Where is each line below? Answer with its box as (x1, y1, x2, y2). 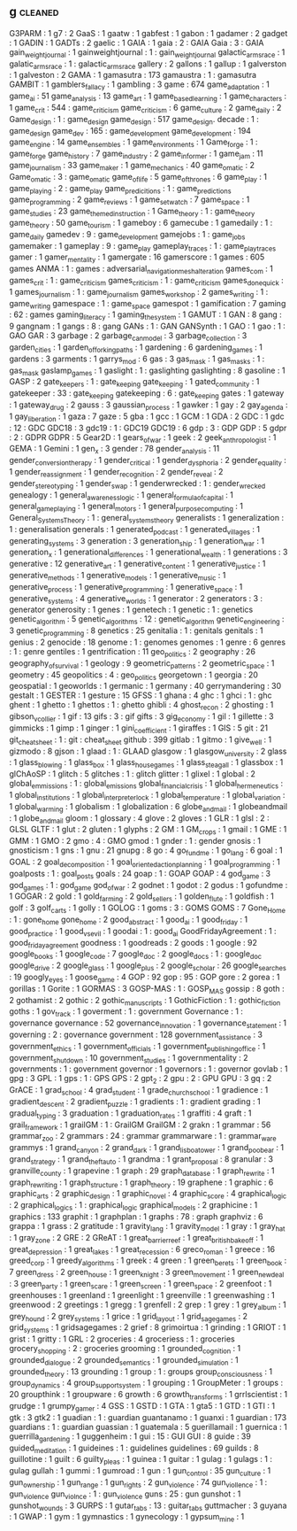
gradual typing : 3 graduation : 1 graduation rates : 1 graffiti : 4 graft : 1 (9, 1108, 252, 1120)
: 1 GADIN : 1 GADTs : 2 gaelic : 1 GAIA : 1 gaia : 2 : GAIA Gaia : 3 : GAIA (9, 37, 264, 48)
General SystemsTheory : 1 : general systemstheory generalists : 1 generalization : (9, 513, 285, 525)
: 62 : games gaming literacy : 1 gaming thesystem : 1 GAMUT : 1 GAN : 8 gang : (9, 309, 282, 322)
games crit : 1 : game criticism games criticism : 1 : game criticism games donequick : (9, 274, 285, 288)
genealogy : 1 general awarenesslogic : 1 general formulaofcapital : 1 (9, 489, 234, 502)
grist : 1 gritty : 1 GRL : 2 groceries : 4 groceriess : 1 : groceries (9, 1334, 236, 1344)
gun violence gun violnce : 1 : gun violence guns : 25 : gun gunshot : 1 (9, 1488, 241, 1501)
